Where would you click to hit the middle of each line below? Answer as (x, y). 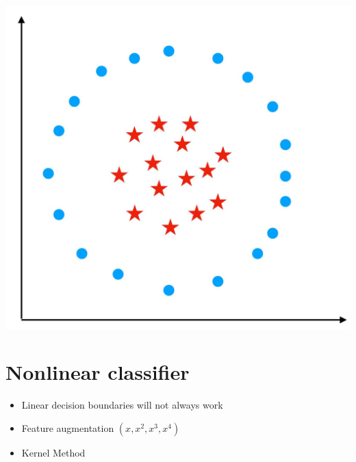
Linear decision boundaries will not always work (122, 405)
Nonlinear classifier (98, 372)
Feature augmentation (68, 427)
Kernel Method (53, 452)
